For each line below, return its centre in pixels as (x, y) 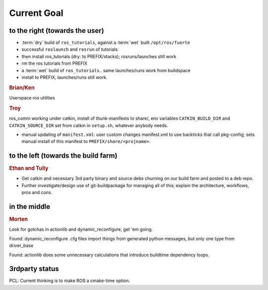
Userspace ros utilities (32, 98)
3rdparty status (34, 269)
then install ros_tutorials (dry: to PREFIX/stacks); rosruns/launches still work (99, 56)
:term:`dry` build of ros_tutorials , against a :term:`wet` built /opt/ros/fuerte (106, 43)
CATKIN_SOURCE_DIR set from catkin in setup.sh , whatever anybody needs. (89, 125)
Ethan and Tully (29, 168)
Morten (19, 219)
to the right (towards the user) (57, 31)
